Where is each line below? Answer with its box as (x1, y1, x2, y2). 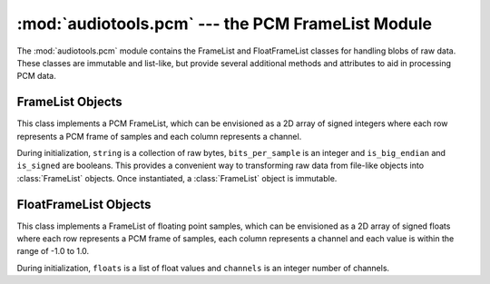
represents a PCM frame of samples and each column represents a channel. (16, 131, 302, 142)
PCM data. (16, 71, 56, 82)
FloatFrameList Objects (16, 196, 152, 212)
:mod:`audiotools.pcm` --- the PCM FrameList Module (16, 14, 433, 34)
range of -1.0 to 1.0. (16, 246, 90, 257)
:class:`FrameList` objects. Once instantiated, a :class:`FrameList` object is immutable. (16, 172, 338, 183)
